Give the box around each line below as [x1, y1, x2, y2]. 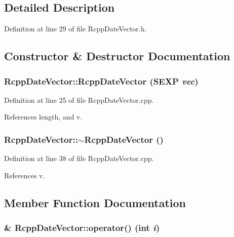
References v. [4, 170, 45, 180]
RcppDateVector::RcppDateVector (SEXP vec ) [4, 74, 199, 87]
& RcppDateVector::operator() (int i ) [4, 221, 160, 234]
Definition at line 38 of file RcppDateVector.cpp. [4, 153, 154, 164]
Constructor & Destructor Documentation [4, 48, 230, 64]
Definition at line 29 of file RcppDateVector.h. [4, 23, 147, 34]
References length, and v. [4, 111, 83, 122]
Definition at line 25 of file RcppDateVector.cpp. [4, 94, 154, 105]
